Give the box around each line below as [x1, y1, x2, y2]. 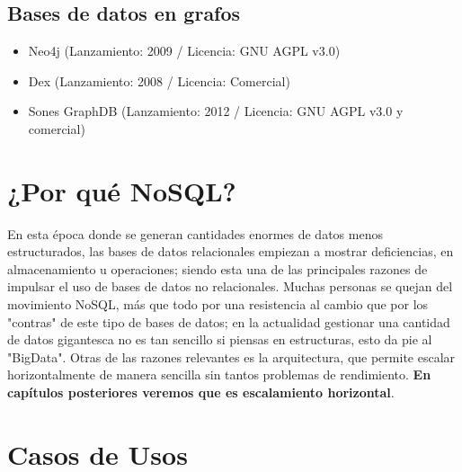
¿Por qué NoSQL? [7, 172, 236, 209]
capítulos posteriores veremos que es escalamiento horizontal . [7, 383, 395, 402]
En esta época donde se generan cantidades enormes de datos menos [7, 224, 383, 243]
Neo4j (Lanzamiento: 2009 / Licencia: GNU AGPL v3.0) [28, 41, 341, 60]
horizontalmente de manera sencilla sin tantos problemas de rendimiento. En [7, 365, 431, 384]
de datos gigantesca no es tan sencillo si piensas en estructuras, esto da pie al [7, 330, 432, 349]
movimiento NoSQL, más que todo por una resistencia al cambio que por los [7, 295, 429, 314]
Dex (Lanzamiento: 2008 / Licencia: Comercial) [28, 71, 290, 90]
